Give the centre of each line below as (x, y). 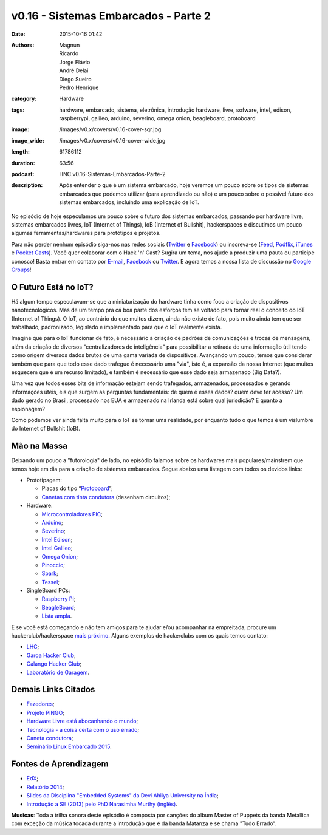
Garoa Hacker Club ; (51, 655)
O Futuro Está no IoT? (52, 287)
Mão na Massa (39, 446)
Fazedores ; (40, 704)
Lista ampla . (57, 616)
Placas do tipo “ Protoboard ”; (77, 488)
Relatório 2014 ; (45, 787)
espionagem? (28, 409)
